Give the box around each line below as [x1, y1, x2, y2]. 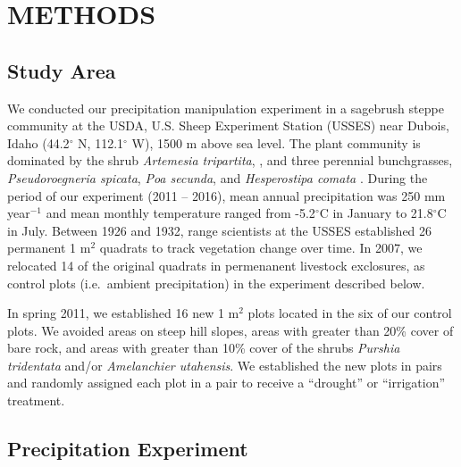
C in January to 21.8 [319, 204, 433, 222]
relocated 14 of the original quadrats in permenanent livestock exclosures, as [7, 255, 425, 274]
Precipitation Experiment [7, 435, 248, 463]
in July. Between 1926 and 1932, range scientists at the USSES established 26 [7, 221, 432, 239]
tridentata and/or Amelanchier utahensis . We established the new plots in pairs [7, 355, 442, 374]
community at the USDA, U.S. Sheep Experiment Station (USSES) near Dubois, [7, 116, 449, 135]
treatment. [7, 391, 65, 410]
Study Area [7, 56, 116, 84]
